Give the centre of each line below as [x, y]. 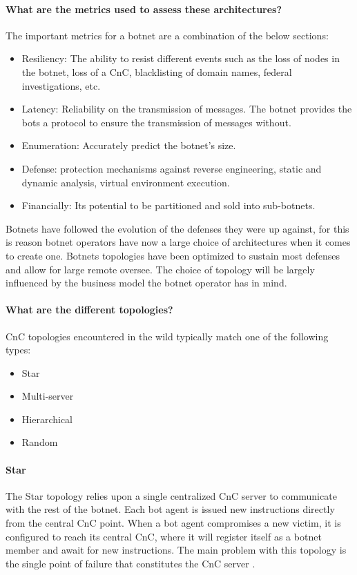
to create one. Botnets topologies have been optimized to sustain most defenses [173, 255]
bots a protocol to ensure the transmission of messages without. [156, 122]
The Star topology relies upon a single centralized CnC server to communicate [171, 495]
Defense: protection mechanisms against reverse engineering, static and [172, 168]
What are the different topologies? [89, 310]
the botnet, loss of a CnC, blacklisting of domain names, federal [157, 71]
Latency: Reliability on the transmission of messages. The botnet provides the [187, 109]
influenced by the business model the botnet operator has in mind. [146, 283]
